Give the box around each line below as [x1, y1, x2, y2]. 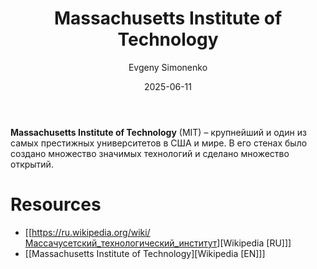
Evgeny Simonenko [128, 61, 208, 73]
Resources [10, 193, 102, 216]
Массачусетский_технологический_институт [24, 237, 218, 249]
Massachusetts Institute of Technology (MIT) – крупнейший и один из [10, 126, 307, 138]
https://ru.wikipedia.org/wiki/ [31, 226, 151, 238]
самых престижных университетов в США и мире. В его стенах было [10, 137, 308, 149]
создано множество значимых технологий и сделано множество [10, 147, 290, 159]
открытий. [10, 158, 54, 170]
